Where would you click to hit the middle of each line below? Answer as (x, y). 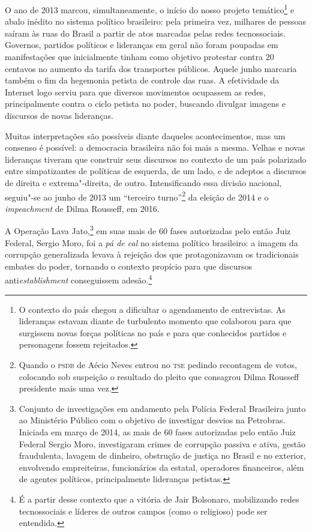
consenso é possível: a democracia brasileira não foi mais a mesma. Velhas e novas (155, 147)
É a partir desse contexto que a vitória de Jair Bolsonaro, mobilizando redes (159, 499)
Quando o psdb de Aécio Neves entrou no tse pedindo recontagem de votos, (158, 365)
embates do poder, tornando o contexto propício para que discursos (128, 266)
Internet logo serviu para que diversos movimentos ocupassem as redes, (135, 92)
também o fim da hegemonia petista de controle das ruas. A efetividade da (142, 80)
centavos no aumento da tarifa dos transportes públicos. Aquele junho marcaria (151, 68)
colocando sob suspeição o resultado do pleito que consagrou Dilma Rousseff (159, 376)
